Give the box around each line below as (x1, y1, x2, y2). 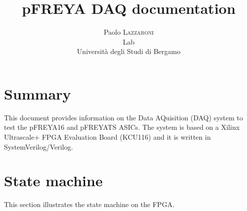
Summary (4, 83, 71, 104)
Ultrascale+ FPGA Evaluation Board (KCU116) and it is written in (4, 132, 211, 142)
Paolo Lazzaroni (103, 27, 154, 37)
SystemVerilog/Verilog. (4, 141, 73, 152)
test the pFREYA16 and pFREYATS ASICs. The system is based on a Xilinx (4, 122, 240, 132)
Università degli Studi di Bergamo (77, 46, 181, 56)
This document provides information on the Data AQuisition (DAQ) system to (4, 112, 243, 122)
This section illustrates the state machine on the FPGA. (4, 199, 175, 210)
